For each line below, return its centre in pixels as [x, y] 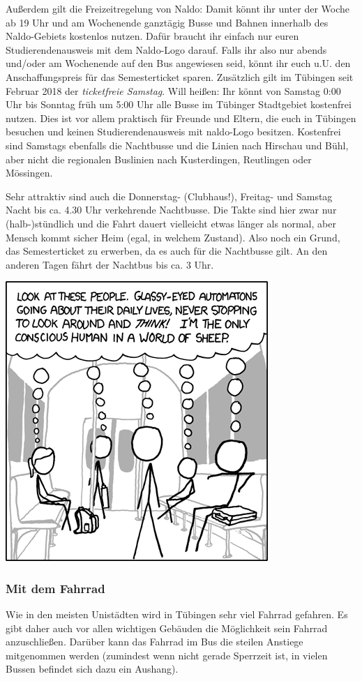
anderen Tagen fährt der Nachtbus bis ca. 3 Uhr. [110, 264]
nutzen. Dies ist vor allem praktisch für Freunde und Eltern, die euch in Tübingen [181, 118]
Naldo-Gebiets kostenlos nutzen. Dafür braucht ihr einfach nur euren [152, 36]
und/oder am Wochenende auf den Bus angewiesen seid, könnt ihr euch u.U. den [178, 63]
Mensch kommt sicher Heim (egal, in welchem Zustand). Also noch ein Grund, [173, 237]
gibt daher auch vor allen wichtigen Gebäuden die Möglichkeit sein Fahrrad [167, 628]
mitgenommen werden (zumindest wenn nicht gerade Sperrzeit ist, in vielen [167, 655]
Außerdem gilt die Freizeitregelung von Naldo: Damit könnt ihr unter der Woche [178, 8]
